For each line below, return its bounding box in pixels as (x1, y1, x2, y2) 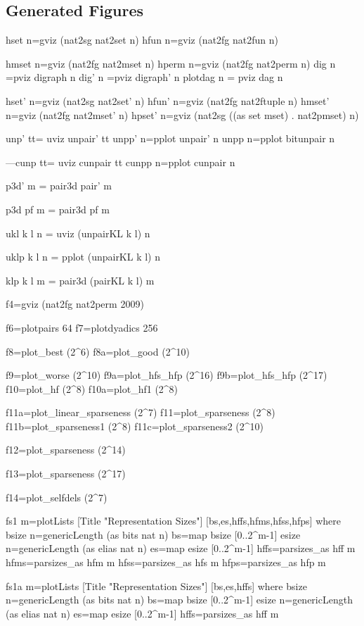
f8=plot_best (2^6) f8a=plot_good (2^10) (6, 344, 190, 358)
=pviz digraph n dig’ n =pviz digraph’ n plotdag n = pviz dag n (6, 70, 283, 84)
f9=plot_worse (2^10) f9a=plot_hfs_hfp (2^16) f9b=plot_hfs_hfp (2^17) (6, 368, 327, 382)
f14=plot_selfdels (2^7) (6, 489, 108, 504)
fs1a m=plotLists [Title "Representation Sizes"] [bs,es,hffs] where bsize (6, 578, 307, 593)
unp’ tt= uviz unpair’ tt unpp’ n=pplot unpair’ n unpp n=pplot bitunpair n (6, 131, 335, 146)
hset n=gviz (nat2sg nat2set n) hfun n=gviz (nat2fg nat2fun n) (6, 32, 279, 47)
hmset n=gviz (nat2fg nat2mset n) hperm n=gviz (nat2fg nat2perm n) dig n (6, 56, 336, 70)
